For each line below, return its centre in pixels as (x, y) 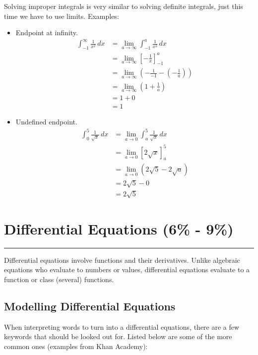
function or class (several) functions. (59, 279)
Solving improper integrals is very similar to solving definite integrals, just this (124, 6)
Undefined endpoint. (46, 121)
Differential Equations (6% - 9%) (119, 228)
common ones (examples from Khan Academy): (76, 346)
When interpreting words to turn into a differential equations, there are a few (122, 326)
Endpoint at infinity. (47, 32)
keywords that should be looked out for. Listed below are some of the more (118, 336)
